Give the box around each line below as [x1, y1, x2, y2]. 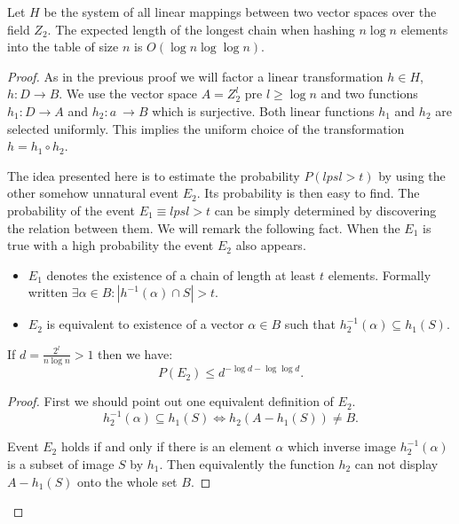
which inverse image [287, 437, 397, 456]
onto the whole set [77, 472, 178, 490]
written [28, 283, 68, 301]
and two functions [321, 84, 418, 103]
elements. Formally [328, 265, 431, 284]
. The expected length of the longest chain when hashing [47, 20, 355, 38]
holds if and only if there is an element [60, 437, 272, 456]
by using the [378, 166, 446, 184]
